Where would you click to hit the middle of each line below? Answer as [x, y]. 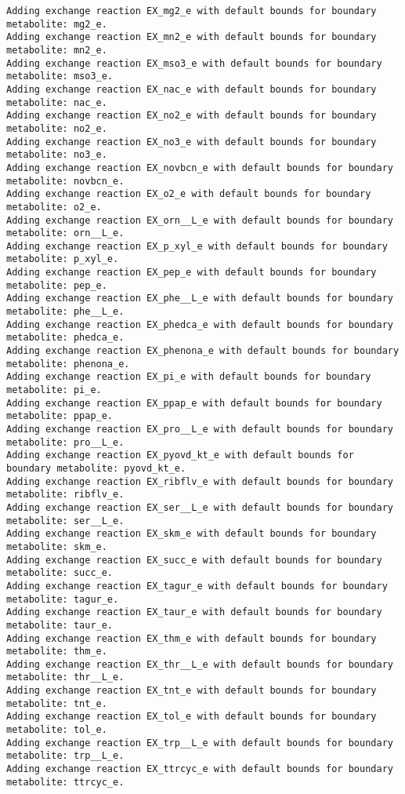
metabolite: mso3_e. [60, 76]
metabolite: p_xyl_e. [63, 259]
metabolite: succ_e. [60, 573]
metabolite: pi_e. [54, 390]
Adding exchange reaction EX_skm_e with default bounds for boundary [192, 534]
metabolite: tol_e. [57, 730]
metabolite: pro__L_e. [65, 442]
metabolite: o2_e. [54, 207]
